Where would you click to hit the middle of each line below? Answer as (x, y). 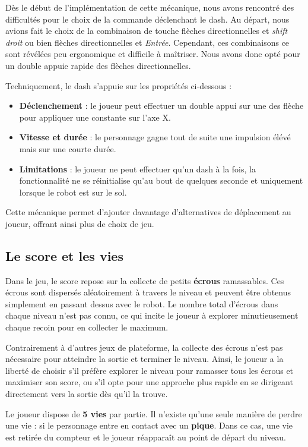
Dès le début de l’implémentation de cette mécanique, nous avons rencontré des (150, 7)
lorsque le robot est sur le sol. (73, 192)
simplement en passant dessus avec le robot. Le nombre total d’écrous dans (142, 303)
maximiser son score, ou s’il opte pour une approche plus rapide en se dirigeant (149, 382)
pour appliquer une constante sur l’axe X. (95, 117)
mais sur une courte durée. (68, 148)
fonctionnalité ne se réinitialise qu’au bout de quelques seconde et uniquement (161, 180)
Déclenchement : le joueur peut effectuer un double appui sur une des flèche (161, 106)
